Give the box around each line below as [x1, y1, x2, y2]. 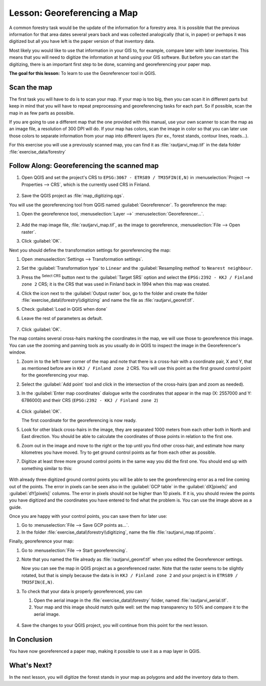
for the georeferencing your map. [21, 372, 89, 378]
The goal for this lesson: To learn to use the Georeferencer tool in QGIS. [9, 70, 157, 76]
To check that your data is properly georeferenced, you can [21, 588, 143, 594]
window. [9, 349, 27, 355]
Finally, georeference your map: [9, 538, 74, 544]
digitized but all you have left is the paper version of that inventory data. [9, 38, 155, 44]
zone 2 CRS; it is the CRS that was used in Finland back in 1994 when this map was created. [21, 281, 210, 287]
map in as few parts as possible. [9, 110, 75, 116]
